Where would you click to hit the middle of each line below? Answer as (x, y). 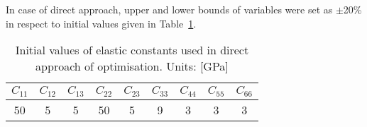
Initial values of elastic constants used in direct (132, 50)
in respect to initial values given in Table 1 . (101, 23)
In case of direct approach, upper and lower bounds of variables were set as (169, 9)
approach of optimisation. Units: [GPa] (132, 66)
